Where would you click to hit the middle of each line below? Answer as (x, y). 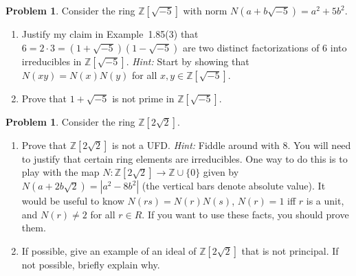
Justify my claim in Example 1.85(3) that (110, 34)
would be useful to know (73, 201)
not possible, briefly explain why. (91, 264)
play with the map (60, 172)
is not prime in (143, 98)
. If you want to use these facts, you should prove (245, 214)
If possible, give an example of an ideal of (109, 250)
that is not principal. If (290, 250)
